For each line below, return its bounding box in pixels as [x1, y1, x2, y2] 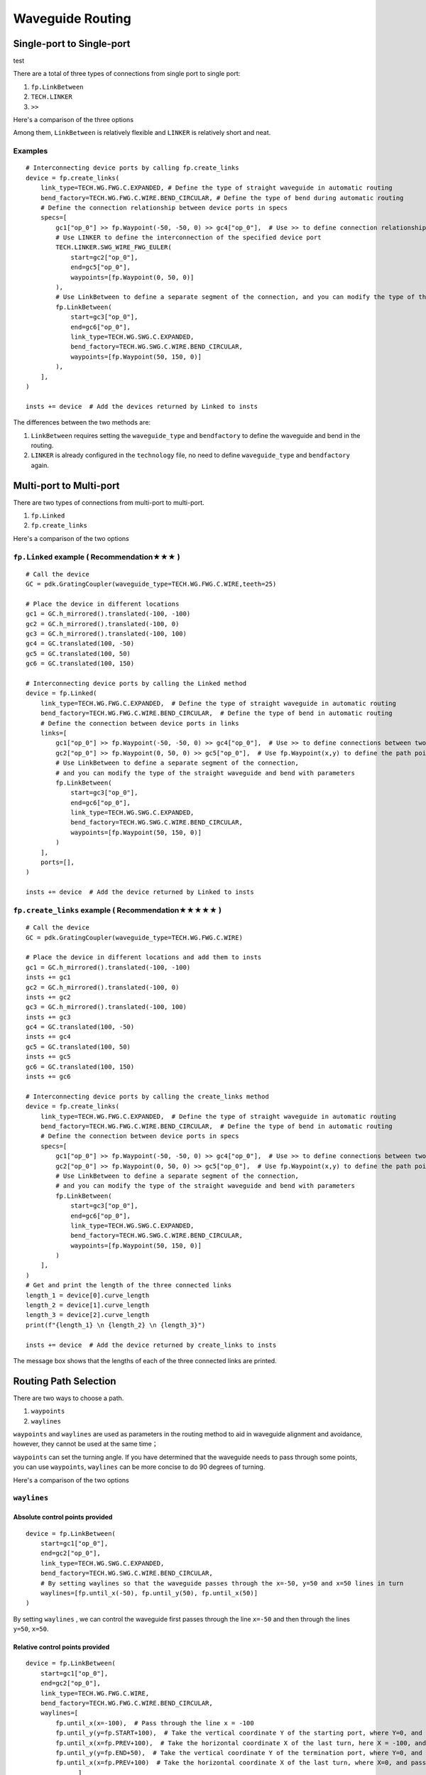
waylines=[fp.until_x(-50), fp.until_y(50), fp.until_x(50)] [40, 1589, 258, 1597]
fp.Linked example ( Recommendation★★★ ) [13, 552, 180, 562]
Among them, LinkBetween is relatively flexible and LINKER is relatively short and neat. [13, 129, 271, 137]
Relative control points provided [13, 1643, 110, 1651]
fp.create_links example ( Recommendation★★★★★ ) [13, 905, 222, 915]
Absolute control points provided [13, 1513, 113, 1522]
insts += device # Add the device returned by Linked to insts [26, 888, 255, 896]
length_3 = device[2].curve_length [26, 1311, 150, 1319]
